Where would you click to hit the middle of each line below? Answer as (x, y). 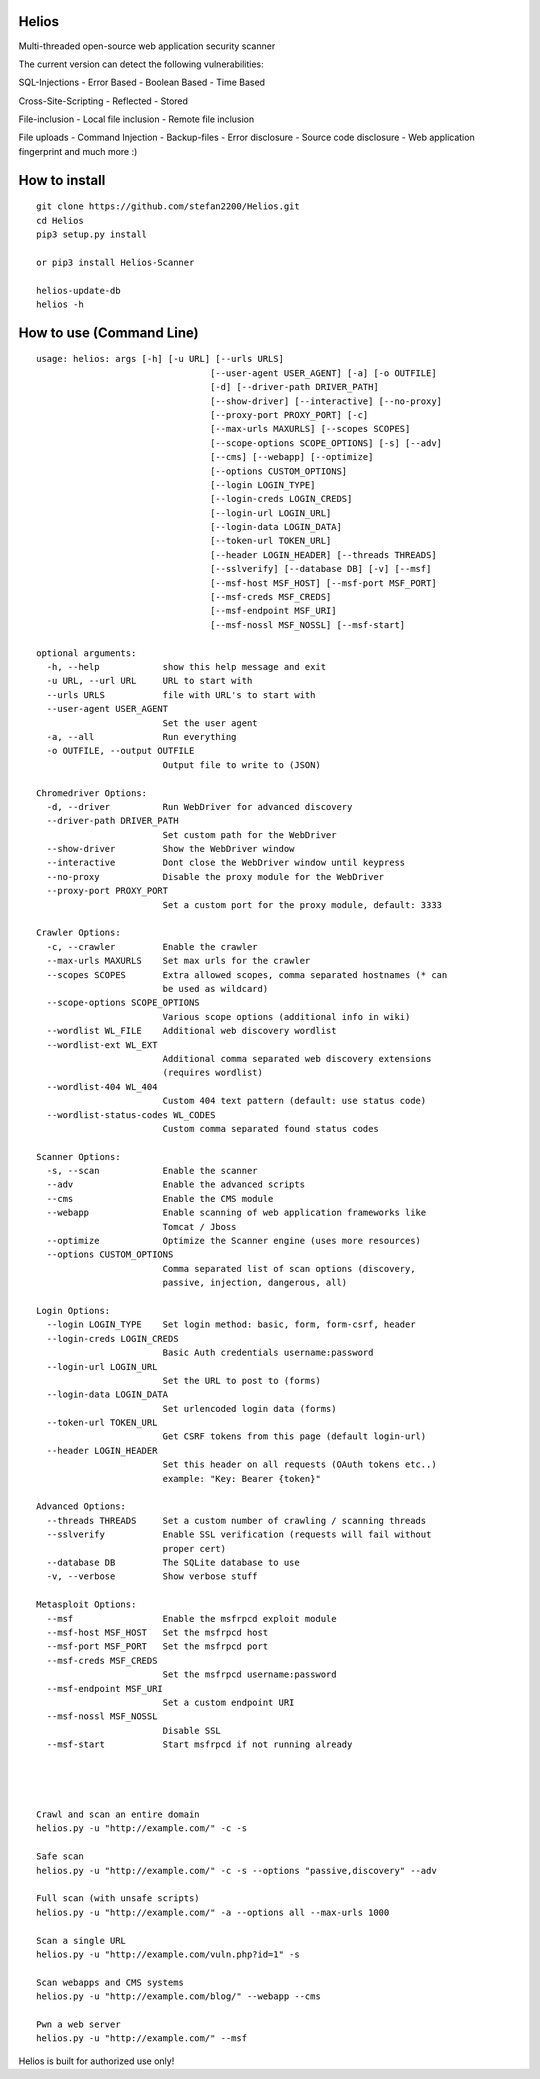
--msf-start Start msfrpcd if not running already (199, 1744)
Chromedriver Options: (92, 793)
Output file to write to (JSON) (242, 764)
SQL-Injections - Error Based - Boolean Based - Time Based (141, 82)
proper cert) (194, 1548)
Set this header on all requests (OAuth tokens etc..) (299, 1464)
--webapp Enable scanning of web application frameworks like (236, 1213)
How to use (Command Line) (108, 332)
